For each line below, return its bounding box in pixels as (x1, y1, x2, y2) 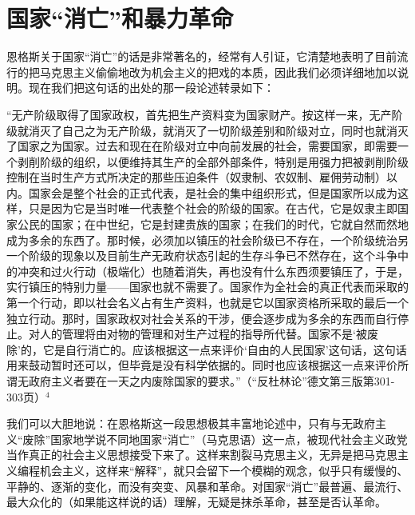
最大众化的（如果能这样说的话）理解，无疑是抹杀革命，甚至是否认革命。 (6, 493, 386, 510)
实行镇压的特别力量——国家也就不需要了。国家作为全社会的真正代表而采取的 (6, 278, 409, 295)
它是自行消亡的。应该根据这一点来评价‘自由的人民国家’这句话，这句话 (42, 341, 407, 357)
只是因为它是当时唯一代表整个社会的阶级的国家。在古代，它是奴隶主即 (28, 200, 397, 217)
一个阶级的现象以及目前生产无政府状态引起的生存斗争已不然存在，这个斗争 (6, 247, 397, 264)
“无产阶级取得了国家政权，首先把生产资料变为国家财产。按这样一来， (6, 106, 370, 122)
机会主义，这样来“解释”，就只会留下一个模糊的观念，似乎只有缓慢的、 (39, 461, 409, 478)
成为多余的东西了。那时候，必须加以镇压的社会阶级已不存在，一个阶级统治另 (6, 231, 409, 248)
